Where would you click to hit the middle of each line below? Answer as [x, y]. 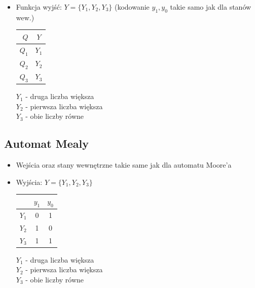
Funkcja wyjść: [39, 7]
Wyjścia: [29, 182]
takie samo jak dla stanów [211, 7]
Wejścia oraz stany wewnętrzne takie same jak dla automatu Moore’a [124, 165]
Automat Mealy [46, 143]
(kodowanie [132, 7]
